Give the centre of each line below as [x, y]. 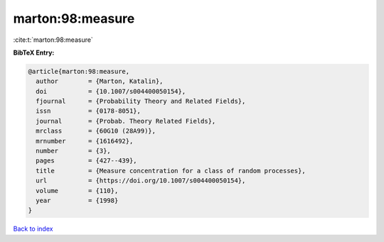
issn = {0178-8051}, [89, 111]
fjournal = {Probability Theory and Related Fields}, [141, 101]
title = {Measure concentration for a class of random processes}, [171, 171]
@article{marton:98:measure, [79, 71]
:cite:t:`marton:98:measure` [53, 40]
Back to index [33, 229]
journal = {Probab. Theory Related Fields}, [126, 121]
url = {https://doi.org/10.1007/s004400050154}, [141, 181]
